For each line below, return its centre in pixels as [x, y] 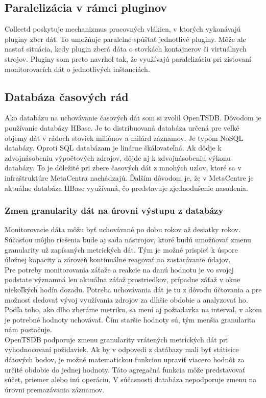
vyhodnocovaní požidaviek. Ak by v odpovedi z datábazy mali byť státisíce [122, 349]
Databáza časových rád [67, 96]
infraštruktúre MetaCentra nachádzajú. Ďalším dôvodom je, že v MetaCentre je [129, 177]
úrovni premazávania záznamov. [55, 389]
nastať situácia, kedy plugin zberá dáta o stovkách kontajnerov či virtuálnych [126, 49]
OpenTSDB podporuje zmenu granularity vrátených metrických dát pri [116, 339]
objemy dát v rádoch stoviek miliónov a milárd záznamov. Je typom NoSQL [124, 138]
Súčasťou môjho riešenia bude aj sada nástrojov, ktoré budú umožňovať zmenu [128, 239]
